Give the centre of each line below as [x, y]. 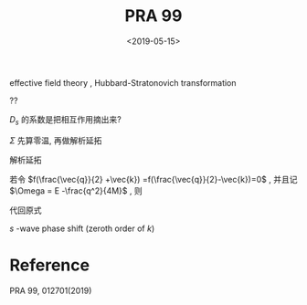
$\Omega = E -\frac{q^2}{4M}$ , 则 [76, 190]
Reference [49, 265]
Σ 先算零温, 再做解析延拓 [56, 140]
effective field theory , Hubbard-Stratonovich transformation [123, 82]
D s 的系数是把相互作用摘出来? [65, 120]
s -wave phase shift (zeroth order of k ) [82, 228]
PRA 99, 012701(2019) [51, 290]
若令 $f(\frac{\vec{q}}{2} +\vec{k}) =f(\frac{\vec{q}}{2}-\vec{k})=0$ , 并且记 [153, 179]
